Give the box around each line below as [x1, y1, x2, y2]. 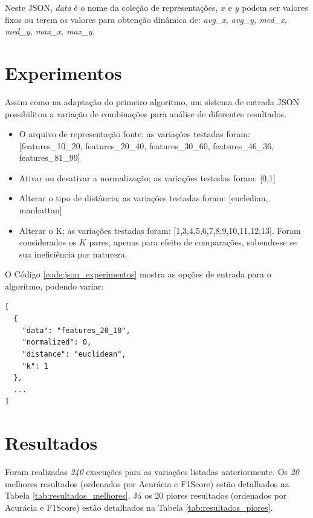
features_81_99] [19, 151, 80, 164]
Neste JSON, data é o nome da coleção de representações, [5, 1, 218, 13]
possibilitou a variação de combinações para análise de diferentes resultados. [5, 107, 286, 120]
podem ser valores [242, 1, 308, 13]
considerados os [19, 236, 77, 248]
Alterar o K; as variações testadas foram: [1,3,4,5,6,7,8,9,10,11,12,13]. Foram [19, 224, 301, 236]
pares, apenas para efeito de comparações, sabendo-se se [89, 236, 297, 248]
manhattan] [19, 204, 62, 216]
